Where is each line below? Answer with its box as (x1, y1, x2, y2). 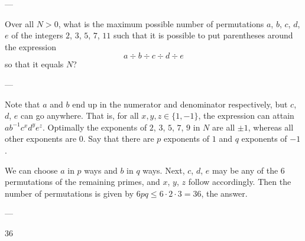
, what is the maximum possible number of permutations (58, 17, 264, 30)
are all (212, 120, 235, 133)
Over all (5, 17, 34, 30)
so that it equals (5, 58, 64, 70)
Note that (5, 97, 40, 110)
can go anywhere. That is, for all (21, 109, 139, 122)
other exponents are (5, 132, 77, 145)
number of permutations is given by (5, 187, 134, 199)
